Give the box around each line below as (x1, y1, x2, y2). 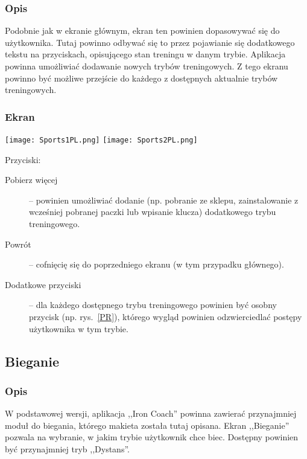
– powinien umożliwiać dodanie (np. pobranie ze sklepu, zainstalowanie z (29, 193, 299, 206)
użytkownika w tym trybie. (29, 322, 128, 335)
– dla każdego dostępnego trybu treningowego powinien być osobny (29, 298, 277, 311)
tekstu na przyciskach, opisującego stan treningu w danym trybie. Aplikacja (5, 48, 286, 60)
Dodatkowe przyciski (5, 278, 81, 290)
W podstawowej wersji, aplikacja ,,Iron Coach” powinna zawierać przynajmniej (5, 407, 297, 420)
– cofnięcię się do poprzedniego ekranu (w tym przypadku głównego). (29, 258, 284, 271)
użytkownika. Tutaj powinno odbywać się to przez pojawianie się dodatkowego (5, 36, 295, 48)
